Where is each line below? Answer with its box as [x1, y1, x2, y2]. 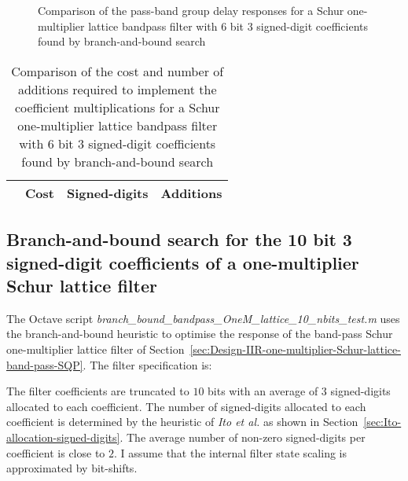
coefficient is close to [6, 444, 105, 461]
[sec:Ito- [363, 413, 402, 430]
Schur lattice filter [6, 273, 157, 297]
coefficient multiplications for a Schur [14, 97, 220, 116]
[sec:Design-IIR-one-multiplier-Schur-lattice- [189, 340, 401, 357]
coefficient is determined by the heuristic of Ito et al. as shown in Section [6, 413, 358, 430]
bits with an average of [208, 383, 318, 399]
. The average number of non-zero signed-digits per [119, 428, 366, 445]
